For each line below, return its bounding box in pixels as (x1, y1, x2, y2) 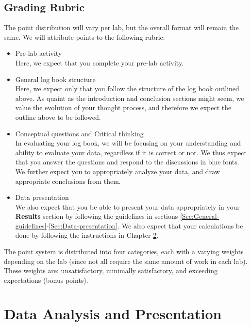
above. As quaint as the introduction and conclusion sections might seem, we (15, 93, 244, 103)
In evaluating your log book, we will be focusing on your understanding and (15, 138, 241, 148)
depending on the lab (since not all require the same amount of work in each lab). (4, 256, 248, 266)
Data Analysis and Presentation (4, 303, 222, 323)
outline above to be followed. (15, 112, 101, 122)
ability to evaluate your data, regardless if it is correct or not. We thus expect (15, 147, 247, 157)
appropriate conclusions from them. (15, 176, 121, 186)
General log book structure (15, 74, 96, 84)
